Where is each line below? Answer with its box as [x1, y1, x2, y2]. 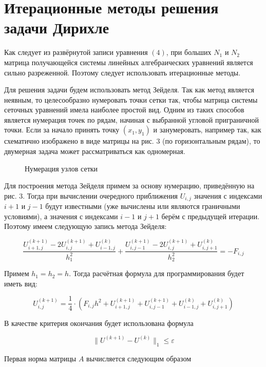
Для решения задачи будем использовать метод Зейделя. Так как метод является [4, 84, 254, 95]
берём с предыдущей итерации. [161, 210, 260, 221]
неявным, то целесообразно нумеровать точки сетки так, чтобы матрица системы [4, 94, 258, 105]
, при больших [166, 47, 212, 57]
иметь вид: [4, 278, 37, 288]
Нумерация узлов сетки [25, 163, 98, 173]
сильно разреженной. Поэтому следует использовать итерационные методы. [4, 67, 241, 78]
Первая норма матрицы [4, 353, 77, 363]
